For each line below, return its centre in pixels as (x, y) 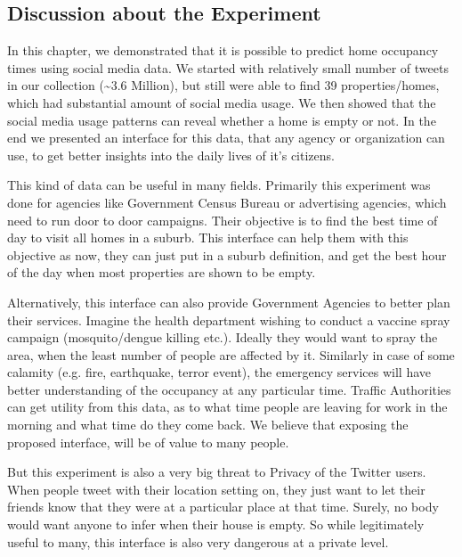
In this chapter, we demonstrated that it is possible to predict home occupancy (223, 50)
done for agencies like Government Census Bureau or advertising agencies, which (227, 202)
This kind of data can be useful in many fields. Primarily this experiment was (219, 185)
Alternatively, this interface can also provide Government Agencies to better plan (229, 302)
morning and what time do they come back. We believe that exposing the (208, 425)
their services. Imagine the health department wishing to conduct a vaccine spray (229, 319)
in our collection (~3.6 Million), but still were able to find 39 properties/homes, (223, 85)
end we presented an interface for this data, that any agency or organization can (226, 138)
